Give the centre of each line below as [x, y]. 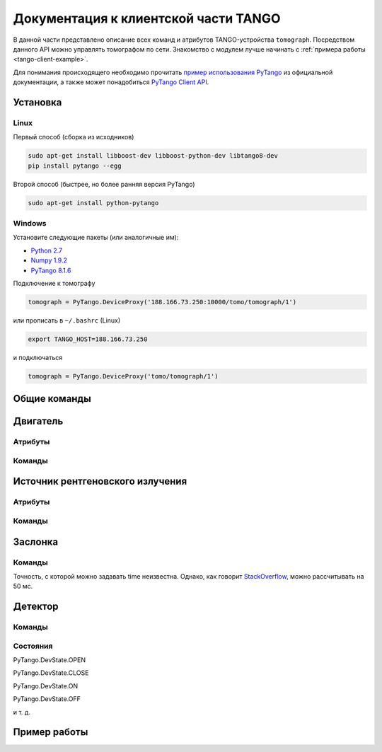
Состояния [33, 646]
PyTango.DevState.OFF [47, 699]
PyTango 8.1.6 [51, 270]
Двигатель [38, 421]
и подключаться [38, 357]
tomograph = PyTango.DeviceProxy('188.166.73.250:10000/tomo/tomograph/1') [162, 302]
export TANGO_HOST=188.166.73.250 [88, 339]
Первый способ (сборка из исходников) [74, 137]
